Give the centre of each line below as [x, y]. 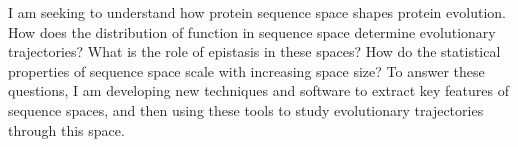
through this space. [66, 129]
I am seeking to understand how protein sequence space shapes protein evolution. [257, 12]
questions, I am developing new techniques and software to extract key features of [258, 90]
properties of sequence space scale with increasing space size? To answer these [246, 70]
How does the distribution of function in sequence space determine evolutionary [252, 31]
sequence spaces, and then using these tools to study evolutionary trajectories [246, 109]
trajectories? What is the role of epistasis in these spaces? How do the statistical [254, 51]
